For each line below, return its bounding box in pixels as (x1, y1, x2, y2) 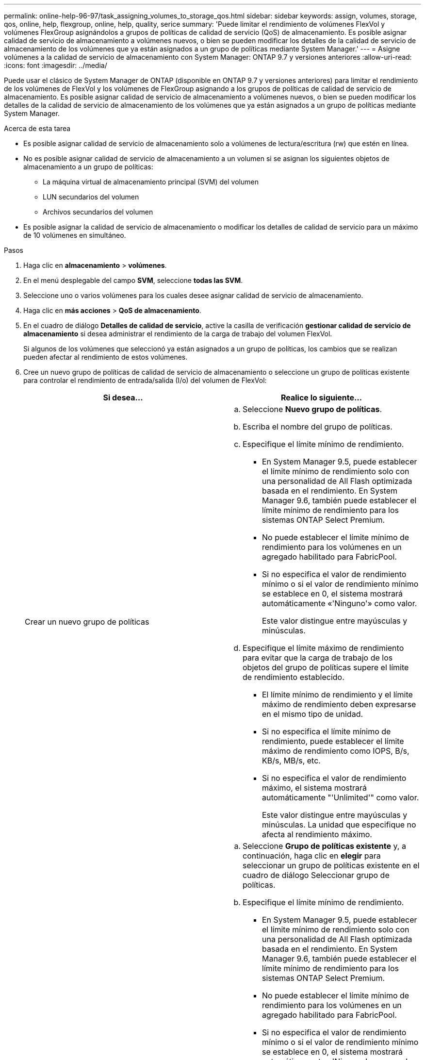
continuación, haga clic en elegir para (243, 851, 381, 861)
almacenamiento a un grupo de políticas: (23, 163, 153, 171)
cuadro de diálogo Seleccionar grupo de (243, 870, 390, 880)
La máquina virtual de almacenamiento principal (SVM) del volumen (43, 178, 259, 186)
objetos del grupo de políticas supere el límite (243, 662, 409, 672)
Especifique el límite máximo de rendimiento (243, 643, 404, 653)
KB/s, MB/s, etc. (262, 756, 321, 765)
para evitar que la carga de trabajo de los (243, 653, 393, 662)
